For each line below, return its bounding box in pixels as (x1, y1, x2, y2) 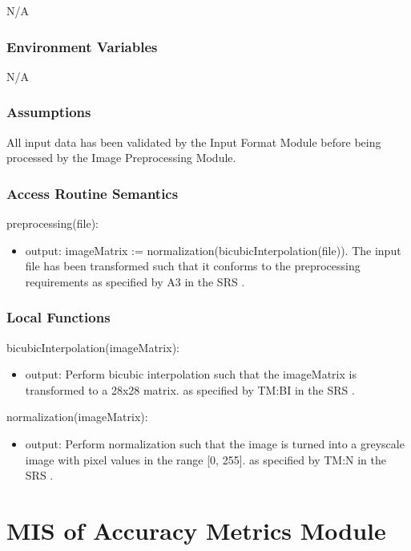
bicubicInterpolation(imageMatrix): (6, 338, 179, 355)
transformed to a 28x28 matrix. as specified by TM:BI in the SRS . (25, 381, 355, 398)
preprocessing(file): (6, 215, 99, 232)
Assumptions (6, 102, 91, 122)
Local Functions (6, 307, 111, 327)
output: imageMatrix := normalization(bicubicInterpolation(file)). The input (25, 241, 401, 258)
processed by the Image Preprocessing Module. (6, 149, 236, 166)
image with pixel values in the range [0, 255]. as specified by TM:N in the (25, 451, 386, 468)
